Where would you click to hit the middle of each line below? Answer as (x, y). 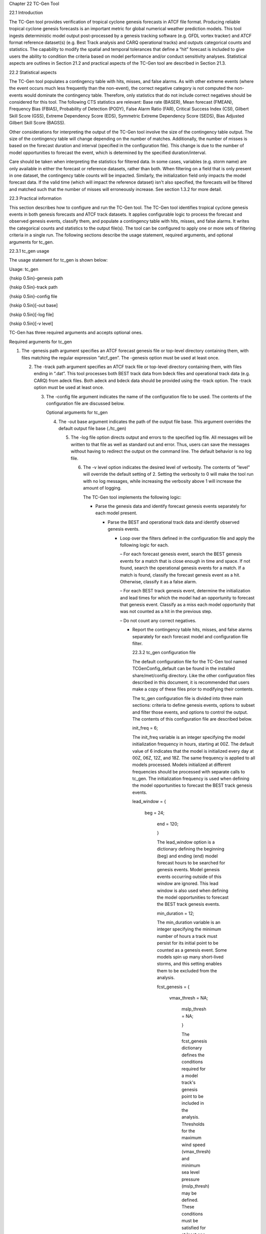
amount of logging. (102, 488)
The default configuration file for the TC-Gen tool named (190, 661)
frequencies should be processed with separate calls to (189, 771)
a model (190, 1076)
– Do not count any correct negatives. (158, 620)
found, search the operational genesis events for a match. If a (182, 568)
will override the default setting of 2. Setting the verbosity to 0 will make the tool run (168, 474)
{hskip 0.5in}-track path (33, 287)
